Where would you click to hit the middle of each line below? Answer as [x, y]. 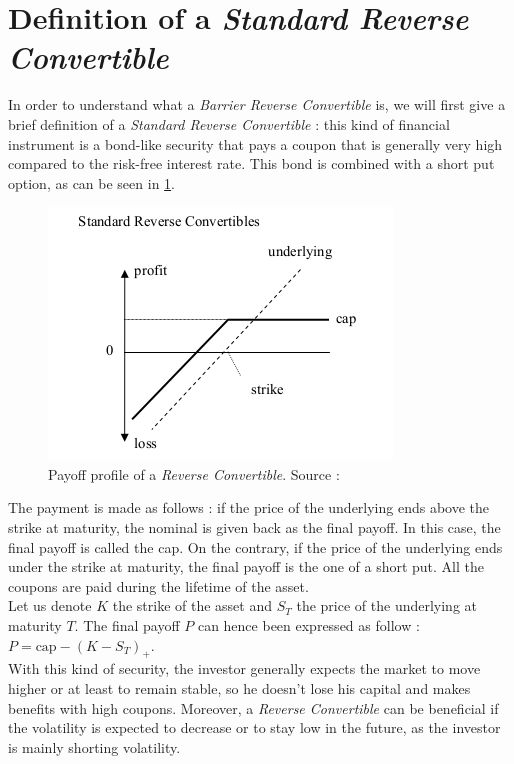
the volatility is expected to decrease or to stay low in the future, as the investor [254, 727]
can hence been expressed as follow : [308, 625]
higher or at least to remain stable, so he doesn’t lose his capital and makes [239, 688]
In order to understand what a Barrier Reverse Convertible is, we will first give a [257, 104]
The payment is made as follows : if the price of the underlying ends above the [249, 507]
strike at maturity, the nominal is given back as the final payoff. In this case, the [254, 527]
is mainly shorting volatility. [94, 746]
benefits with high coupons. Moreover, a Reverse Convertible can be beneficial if [253, 707]
